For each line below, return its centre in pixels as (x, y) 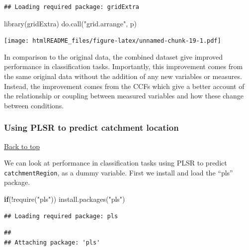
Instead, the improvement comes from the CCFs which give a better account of (124, 86)
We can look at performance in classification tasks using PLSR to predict (116, 163)
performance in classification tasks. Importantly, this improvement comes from (124, 66)
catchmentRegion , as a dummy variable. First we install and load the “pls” (119, 172)
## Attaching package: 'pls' (52, 242)
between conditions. (34, 105)
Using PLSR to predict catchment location (91, 127)
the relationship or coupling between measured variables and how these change (124, 96)
